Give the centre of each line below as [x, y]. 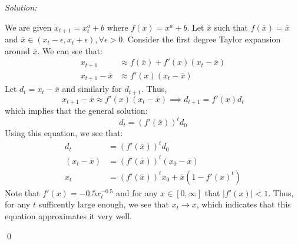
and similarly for [92, 89]
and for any [137, 192]
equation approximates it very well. [68, 216]
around [17, 50]
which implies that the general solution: [76, 111]
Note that [22, 192]
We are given [28, 27]
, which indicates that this [244, 204]
